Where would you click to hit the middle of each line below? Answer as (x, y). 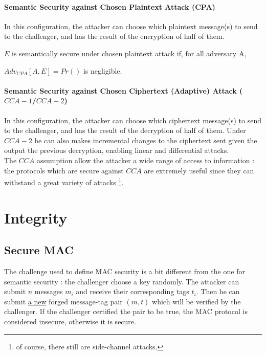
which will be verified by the (196, 301)
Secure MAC (39, 250)
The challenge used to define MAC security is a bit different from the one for (125, 271)
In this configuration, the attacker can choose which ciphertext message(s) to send (133, 120)
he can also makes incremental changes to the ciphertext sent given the (146, 140)
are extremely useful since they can (199, 170)
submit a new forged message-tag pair (63, 301)
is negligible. (103, 70)
